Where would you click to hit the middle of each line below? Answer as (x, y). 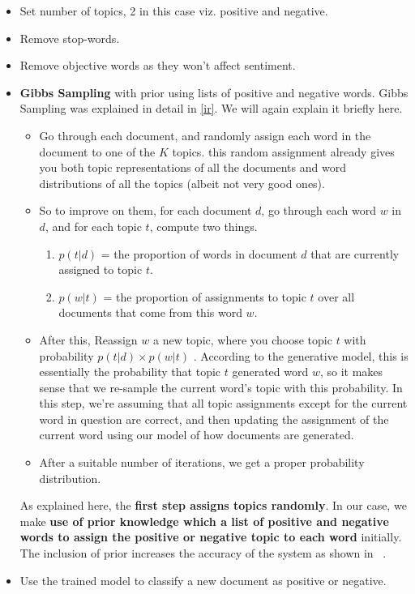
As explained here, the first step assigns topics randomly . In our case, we (213, 505)
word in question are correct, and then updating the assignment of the (214, 419)
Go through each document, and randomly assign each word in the (205, 135)
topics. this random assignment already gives (283, 151)
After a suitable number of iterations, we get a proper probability (202, 462)
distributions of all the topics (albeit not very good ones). (182, 183)
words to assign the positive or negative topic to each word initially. (211, 537)
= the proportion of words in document (199, 253)
